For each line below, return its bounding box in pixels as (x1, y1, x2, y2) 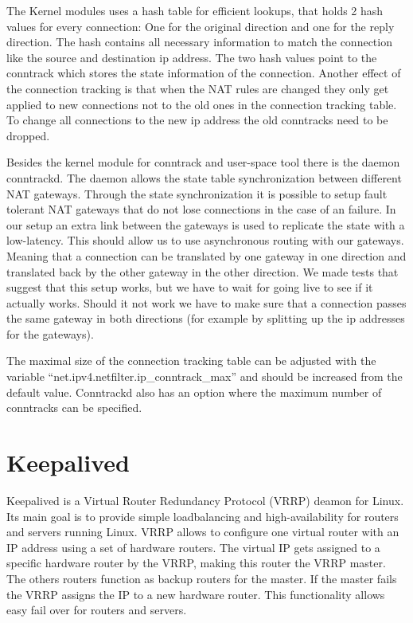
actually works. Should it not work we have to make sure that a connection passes (6, 294, 407, 311)
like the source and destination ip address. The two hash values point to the (6, 49, 377, 65)
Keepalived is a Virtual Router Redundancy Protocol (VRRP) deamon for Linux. (6, 492, 404, 508)
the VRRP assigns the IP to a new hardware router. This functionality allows (6, 586, 385, 602)
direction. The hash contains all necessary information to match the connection (6, 33, 392, 50)
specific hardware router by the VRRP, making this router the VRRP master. (6, 554, 386, 571)
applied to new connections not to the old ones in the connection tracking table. (6, 96, 397, 112)
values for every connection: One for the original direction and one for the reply (6, 18, 395, 34)
